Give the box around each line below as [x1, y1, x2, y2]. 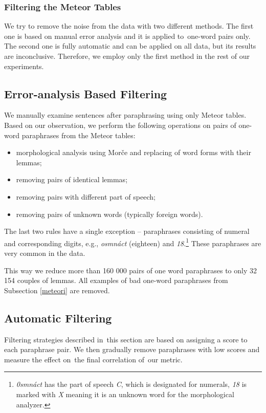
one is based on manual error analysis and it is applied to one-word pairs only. [4, 30, 251, 41]
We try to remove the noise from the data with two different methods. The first [4, 20, 254, 31]
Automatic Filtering [4, 310, 112, 325]
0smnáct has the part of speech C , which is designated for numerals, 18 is [16, 379, 247, 389]
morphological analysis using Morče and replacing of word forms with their [16, 147, 251, 158]
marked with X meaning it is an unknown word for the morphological [16, 388, 234, 399]
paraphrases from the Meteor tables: [21, 129, 136, 140]
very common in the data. [4, 247, 85, 258]
